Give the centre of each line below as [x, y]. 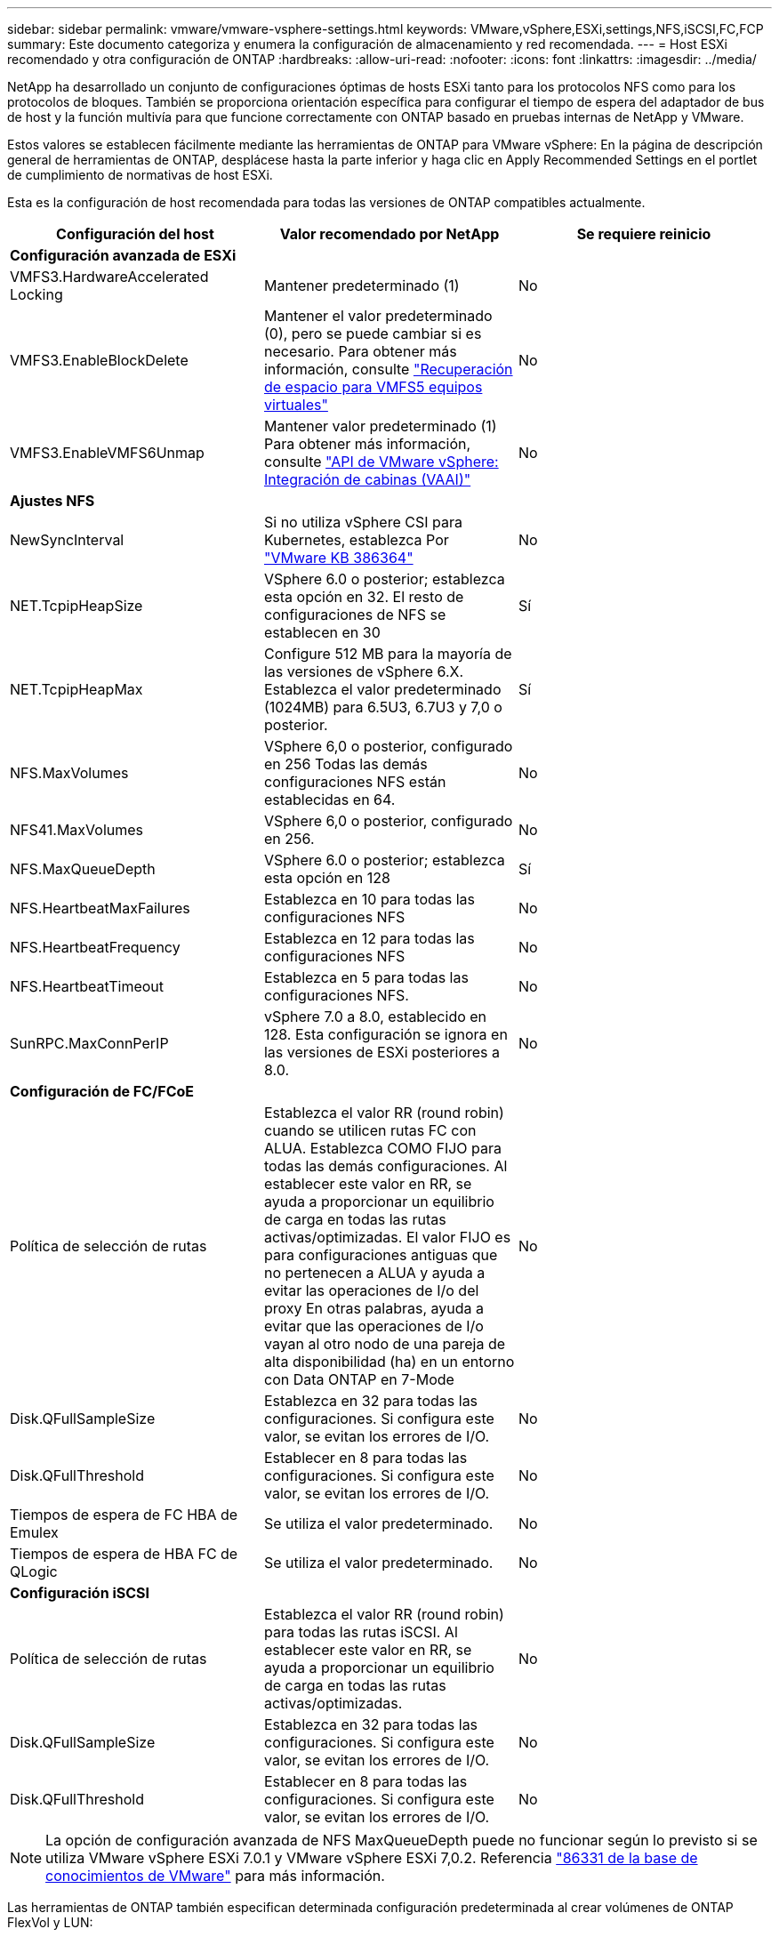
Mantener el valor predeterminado [378, 316]
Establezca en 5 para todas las [366, 977]
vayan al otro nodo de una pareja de [385, 1344]
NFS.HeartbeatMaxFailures [100, 908]
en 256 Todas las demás [345, 764]
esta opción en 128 [327, 878]
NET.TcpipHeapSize [76, 606]
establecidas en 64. [329, 800]
